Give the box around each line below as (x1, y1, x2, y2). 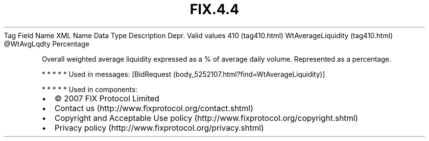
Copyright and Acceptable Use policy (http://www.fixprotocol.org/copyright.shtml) (54, 113, 358, 123)
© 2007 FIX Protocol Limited (54, 93, 160, 103)
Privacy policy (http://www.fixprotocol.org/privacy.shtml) (54, 122, 264, 133)
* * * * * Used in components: (42, 85, 138, 94)
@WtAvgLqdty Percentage (4, 39, 90, 48)
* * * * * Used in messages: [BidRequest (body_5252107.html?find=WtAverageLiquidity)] (42, 70, 325, 78)
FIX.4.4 (190, 1, 239, 18)
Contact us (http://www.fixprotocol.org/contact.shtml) (54, 103, 254, 113)
